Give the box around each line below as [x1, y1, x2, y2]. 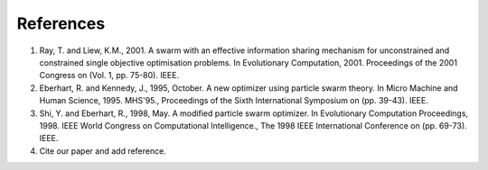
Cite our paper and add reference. [39, 145, 166, 157]
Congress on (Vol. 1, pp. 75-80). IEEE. [39, 70, 180, 81]
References [16, 13, 106, 33]
